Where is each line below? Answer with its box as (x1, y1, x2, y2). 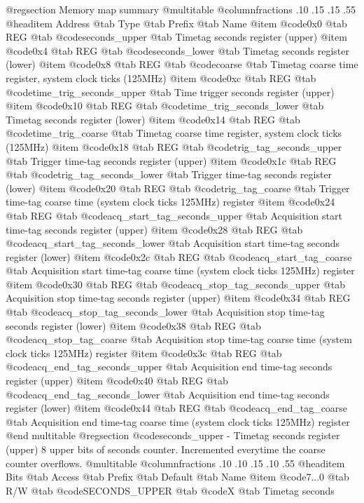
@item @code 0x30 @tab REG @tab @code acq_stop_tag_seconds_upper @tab (6, 276, 345, 291)
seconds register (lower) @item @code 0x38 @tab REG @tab (6, 318, 261, 333)
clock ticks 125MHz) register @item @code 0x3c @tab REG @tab (6, 345, 282, 360)
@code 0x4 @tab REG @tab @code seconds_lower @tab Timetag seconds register (6, 43, 349, 58)
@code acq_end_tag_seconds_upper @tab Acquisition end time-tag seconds (6, 359, 332, 374)
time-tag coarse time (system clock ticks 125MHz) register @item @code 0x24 (6, 194, 335, 209)
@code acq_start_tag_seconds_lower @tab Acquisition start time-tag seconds (6, 236, 340, 250)
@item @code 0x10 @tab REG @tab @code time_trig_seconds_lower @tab (6, 98, 324, 113)
